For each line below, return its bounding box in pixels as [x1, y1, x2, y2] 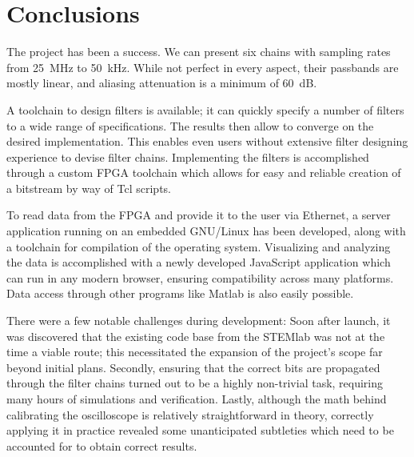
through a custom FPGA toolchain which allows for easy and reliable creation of [6, 164, 401, 181]
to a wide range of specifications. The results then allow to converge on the [6, 117, 374, 134]
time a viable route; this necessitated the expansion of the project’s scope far [6, 343, 383, 360]
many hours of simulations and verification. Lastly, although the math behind [6, 391, 387, 407]
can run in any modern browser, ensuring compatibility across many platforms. [6, 269, 394, 286]
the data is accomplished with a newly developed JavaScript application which [6, 254, 391, 271]
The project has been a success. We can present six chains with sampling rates [6, 43, 391, 60]
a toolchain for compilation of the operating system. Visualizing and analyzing [6, 238, 391, 255]
